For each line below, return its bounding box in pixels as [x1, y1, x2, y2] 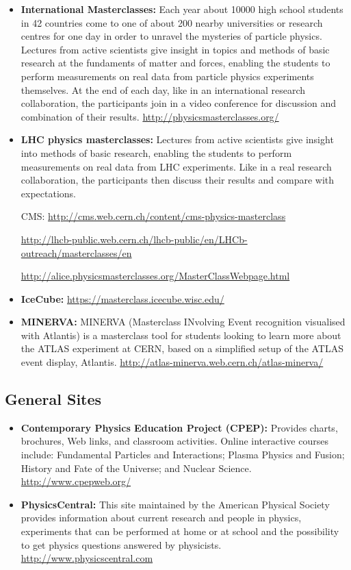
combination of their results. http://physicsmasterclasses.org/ [21, 109, 279, 123]
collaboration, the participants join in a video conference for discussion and [21, 96, 336, 110]
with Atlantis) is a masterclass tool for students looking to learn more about [21, 327, 341, 342]
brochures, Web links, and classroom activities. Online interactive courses [21, 434, 328, 448]
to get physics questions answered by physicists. [21, 537, 222, 552]
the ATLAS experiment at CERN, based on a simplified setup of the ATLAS [21, 341, 344, 356]
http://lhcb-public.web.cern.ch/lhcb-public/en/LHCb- [21, 232, 248, 246]
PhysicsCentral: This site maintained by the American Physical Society [21, 497, 330, 511]
